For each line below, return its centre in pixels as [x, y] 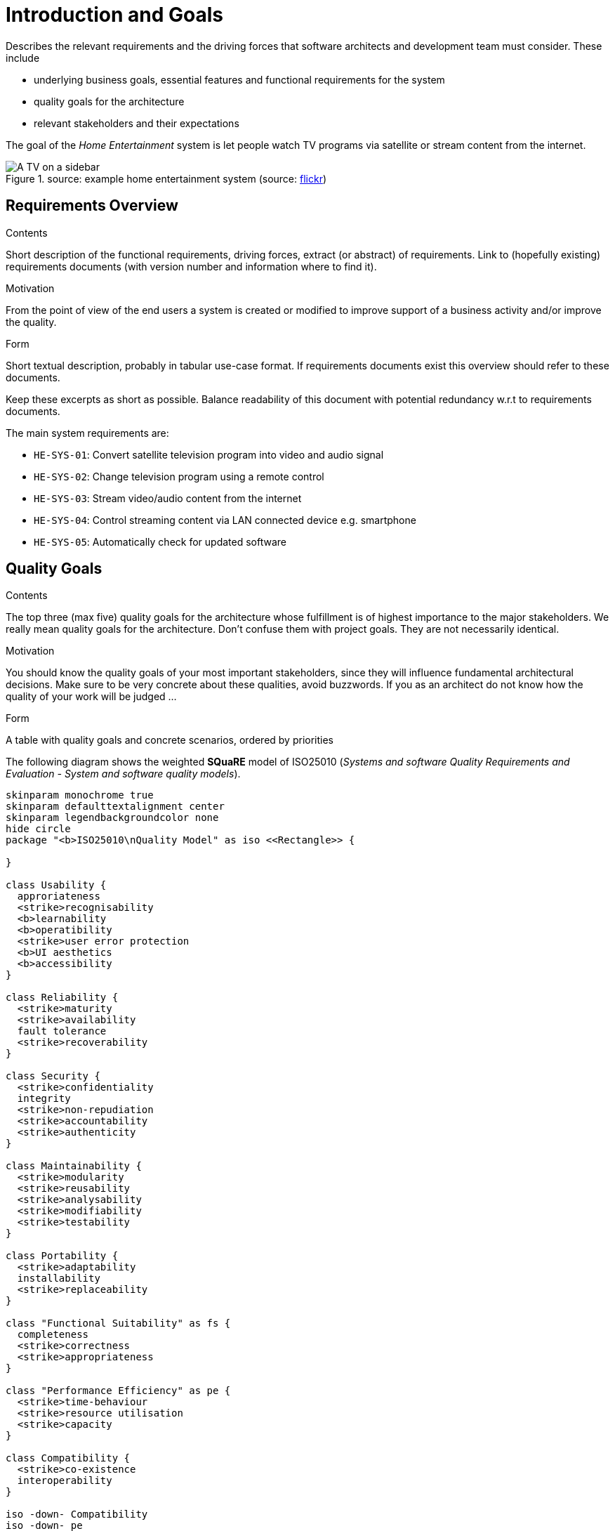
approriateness [59, 896]
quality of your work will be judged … [91, 697]
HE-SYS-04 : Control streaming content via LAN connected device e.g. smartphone [225, 520]
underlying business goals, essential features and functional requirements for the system [239, 79]
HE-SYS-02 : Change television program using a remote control [179, 476]
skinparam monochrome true [80, 795]
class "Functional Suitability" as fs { [118, 1323]
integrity [44, 1099]
